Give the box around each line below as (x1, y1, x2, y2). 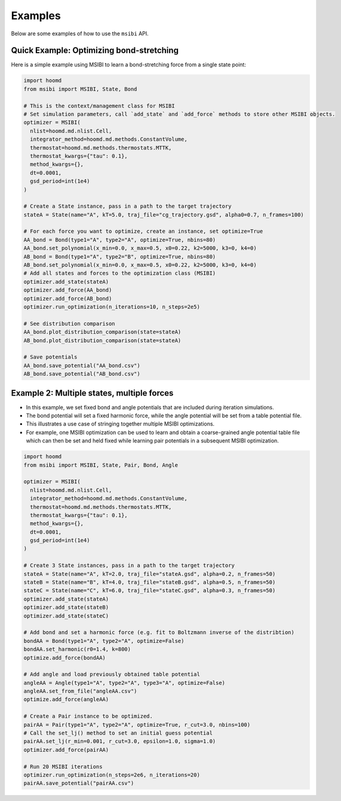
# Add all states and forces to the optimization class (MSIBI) (23, 270, 216, 277)
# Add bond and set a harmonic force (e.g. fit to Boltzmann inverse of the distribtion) (23, 629, 295, 636)
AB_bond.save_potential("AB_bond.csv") (23, 371, 140, 377)
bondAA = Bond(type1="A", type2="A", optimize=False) (23, 638, 185, 644)
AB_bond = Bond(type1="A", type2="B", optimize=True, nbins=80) (23, 253, 216, 260)
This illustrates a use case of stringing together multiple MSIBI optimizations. (26, 420, 215, 427)
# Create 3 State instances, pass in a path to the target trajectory (23, 562, 235, 569)
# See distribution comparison (23, 320, 116, 327)
